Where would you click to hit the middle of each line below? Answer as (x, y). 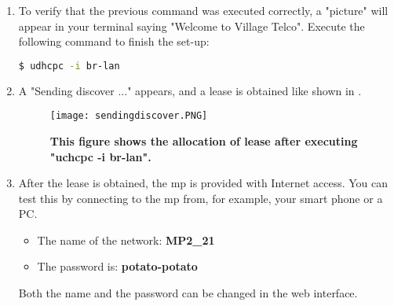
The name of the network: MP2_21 (126, 240)
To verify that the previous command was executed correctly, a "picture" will (203, 10)
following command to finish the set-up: (114, 41)
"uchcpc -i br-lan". (100, 156)
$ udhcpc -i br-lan (69, 66)
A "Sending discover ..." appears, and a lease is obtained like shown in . (190, 90)
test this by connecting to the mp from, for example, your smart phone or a (201, 198)
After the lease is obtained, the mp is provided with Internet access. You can (203, 183)
